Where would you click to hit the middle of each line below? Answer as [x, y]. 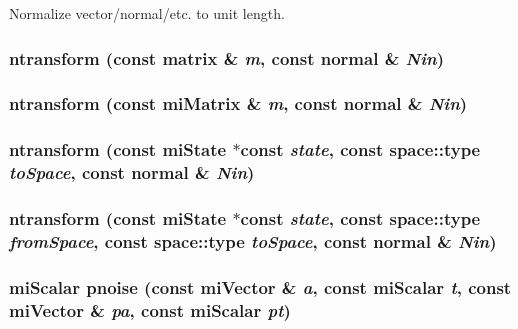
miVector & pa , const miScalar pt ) [150, 309]
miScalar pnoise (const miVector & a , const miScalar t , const [260, 286]
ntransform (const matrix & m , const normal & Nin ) [227, 57]
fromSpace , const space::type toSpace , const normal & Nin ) [253, 240]
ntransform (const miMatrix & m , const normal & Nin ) [238, 103]
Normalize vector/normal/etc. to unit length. [147, 13]
